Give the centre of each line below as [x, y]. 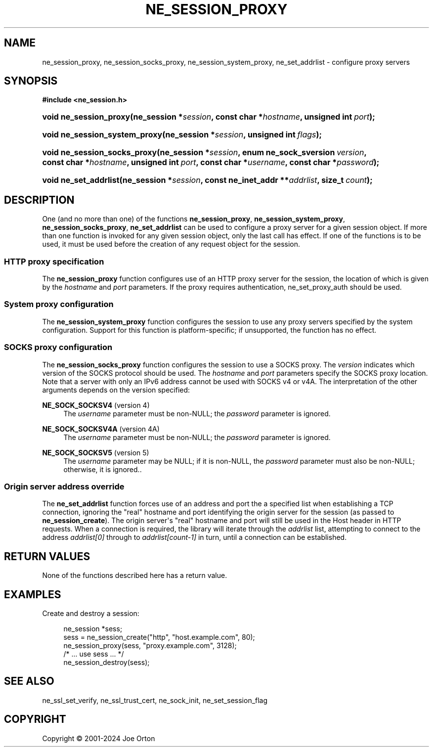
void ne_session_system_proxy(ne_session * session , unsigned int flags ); [182, 135]
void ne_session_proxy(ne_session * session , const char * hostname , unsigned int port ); [209, 117]
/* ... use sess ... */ [94, 654]
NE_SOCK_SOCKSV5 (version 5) [96, 452]
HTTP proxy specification [54, 261]
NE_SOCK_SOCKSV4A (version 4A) [101, 429]
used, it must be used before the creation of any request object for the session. [171, 244]
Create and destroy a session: [91, 613]
